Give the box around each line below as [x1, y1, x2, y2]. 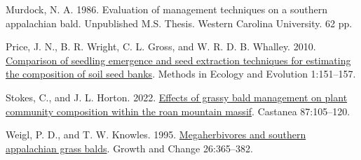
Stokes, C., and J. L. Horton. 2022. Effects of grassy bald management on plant [6, 89, 348, 104]
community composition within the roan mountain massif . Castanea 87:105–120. [6, 103, 350, 118]
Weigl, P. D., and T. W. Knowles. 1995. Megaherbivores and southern [6, 127, 306, 142]
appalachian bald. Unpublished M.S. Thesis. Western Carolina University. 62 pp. [6, 15, 353, 30]
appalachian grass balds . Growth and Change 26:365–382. [6, 140, 253, 155]
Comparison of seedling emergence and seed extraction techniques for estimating [6, 52, 351, 67]
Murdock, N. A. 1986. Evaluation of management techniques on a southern [6, 2, 327, 16]
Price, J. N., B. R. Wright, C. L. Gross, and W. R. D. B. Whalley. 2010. [6, 39, 316, 54]
